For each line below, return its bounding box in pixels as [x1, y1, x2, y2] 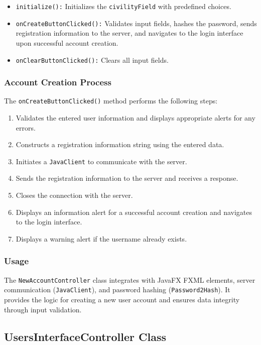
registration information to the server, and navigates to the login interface [16, 28, 243, 38]
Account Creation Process [4, 76, 111, 88]
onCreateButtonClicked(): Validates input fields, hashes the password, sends [16, 18, 257, 28]
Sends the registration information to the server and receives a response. [16, 173, 238, 183]
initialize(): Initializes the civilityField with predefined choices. [16, 1, 231, 11]
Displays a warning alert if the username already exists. [16, 233, 187, 244]
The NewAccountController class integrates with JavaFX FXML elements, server [4, 274, 255, 285]
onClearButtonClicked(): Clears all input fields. [16, 54, 169, 65]
